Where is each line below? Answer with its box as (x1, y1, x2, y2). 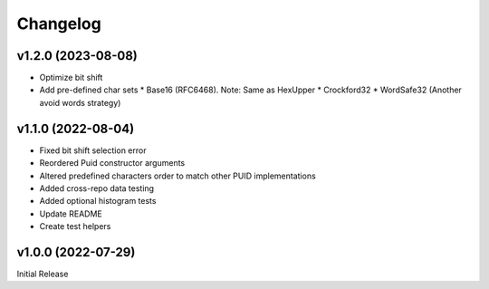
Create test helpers (39, 221, 111, 232)
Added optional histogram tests (39, 196, 157, 207)
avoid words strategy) (39, 97, 121, 108)
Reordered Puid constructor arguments (39, 158, 186, 169)
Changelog (16, 14, 101, 34)
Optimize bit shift (39, 72, 103, 83)
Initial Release (16, 268, 69, 279)
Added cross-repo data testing (39, 182, 154, 194)
